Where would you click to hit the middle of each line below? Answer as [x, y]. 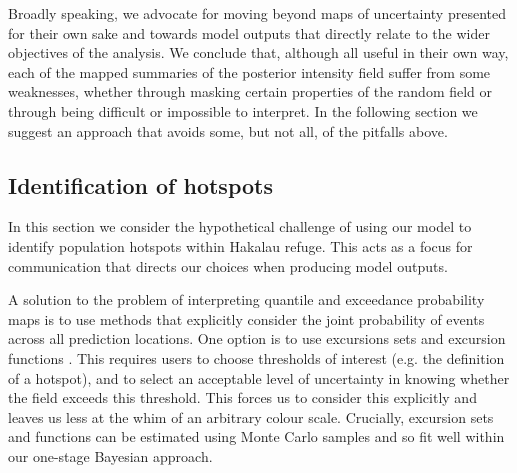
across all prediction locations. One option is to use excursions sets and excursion [257, 338]
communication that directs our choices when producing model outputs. [228, 265]
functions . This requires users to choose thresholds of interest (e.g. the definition [256, 357]
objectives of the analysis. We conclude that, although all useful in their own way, [258, 52]
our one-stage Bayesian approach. [110, 455]
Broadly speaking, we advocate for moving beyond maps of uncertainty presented [257, 13]
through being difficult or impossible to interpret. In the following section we [243, 110]
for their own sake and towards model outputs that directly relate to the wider [249, 32]
